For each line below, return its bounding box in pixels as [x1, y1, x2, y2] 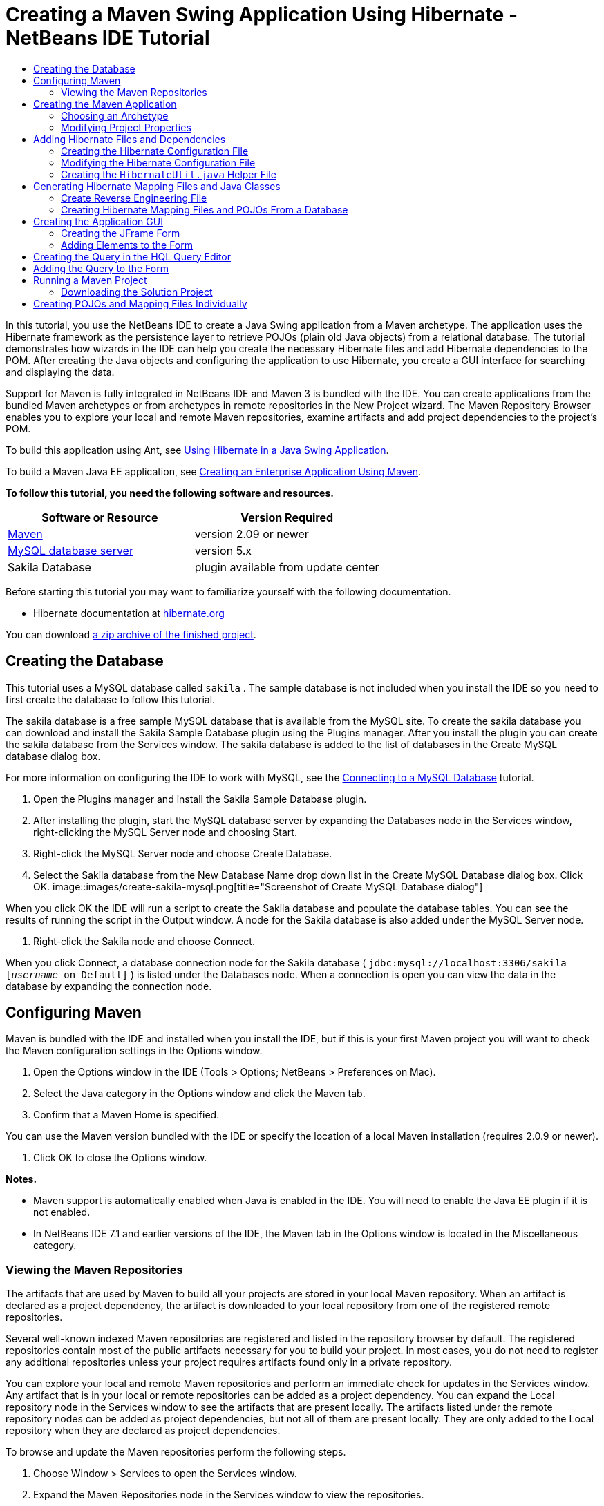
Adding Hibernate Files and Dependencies [33, 133, 226, 145]
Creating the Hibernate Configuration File [61, 144, 249, 157]
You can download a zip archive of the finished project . [6, 628, 256, 640]
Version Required [240, 510, 334, 524]
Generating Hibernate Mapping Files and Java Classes [33, 180, 281, 192]
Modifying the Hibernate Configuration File [61, 156, 256, 169]
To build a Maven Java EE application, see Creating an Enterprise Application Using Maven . [6, 465, 421, 477]
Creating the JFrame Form [61, 227, 180, 239]
